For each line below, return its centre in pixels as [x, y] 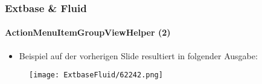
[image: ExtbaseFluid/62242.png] [96, 75]
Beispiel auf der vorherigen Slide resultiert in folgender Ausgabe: [138, 55]
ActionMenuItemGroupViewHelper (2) [88, 32]
